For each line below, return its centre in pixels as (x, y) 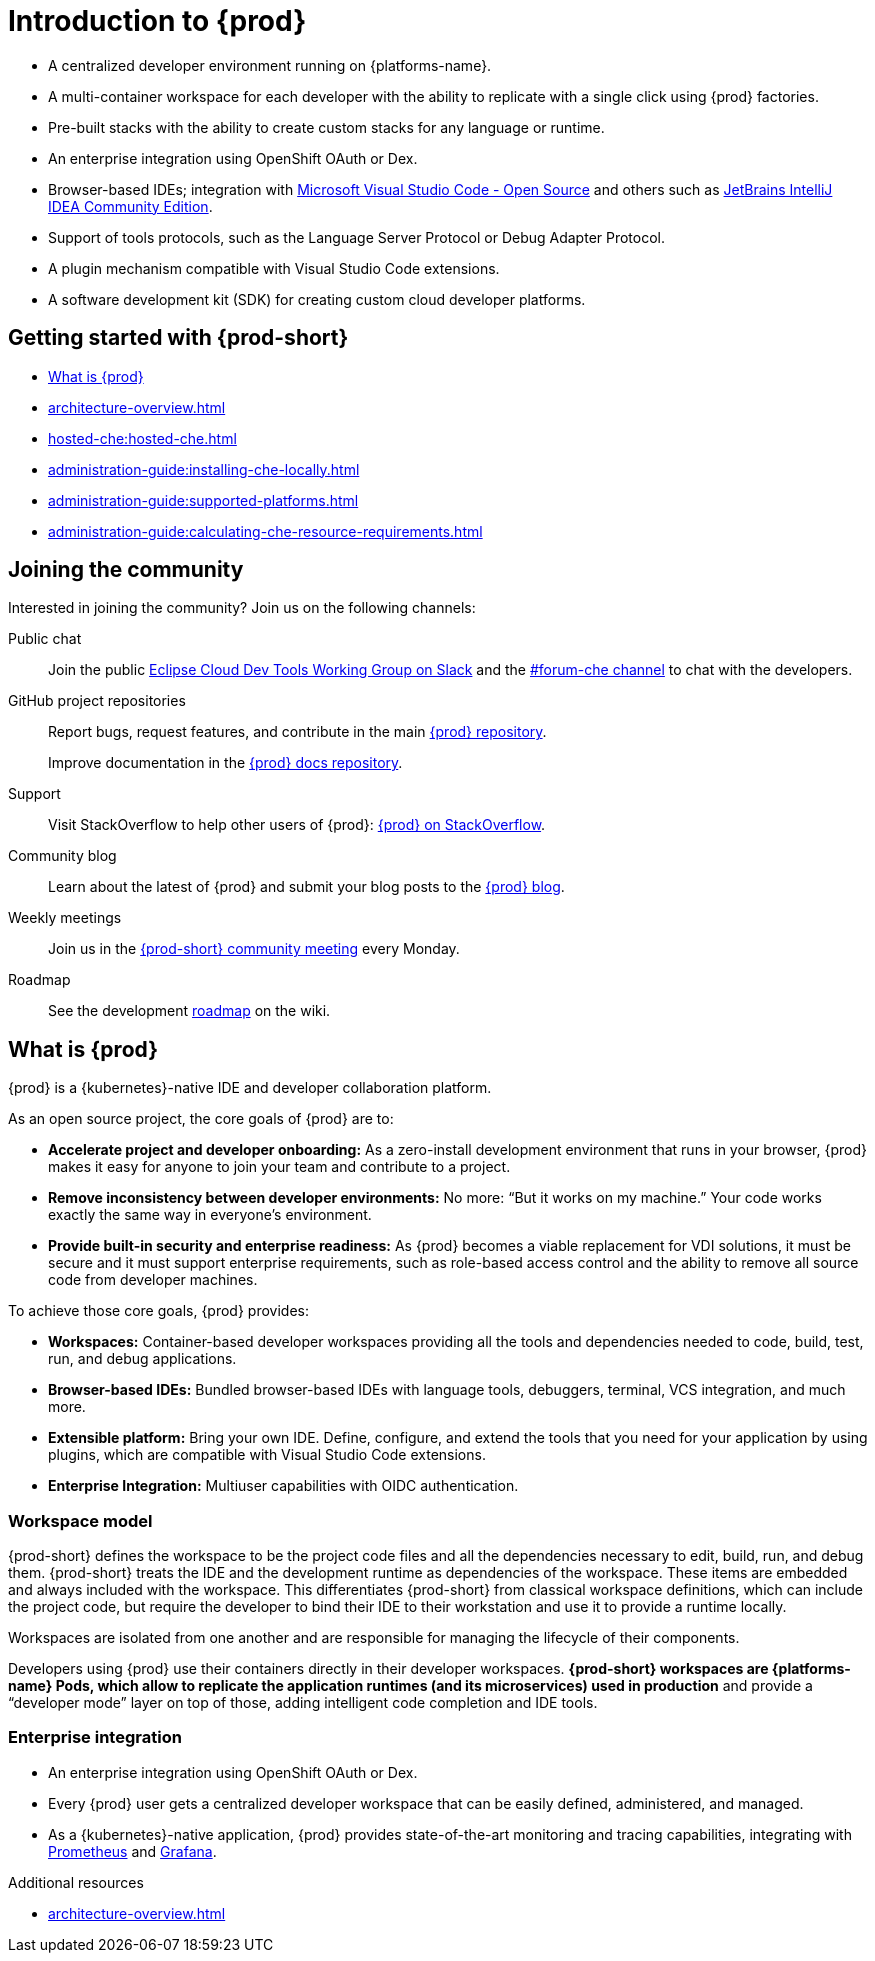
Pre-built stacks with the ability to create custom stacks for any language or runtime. (326, 127)
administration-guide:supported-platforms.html (203, 500)
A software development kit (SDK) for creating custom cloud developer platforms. (317, 299)
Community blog (62, 856)
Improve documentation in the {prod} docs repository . (225, 763)
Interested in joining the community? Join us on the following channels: (242, 608)
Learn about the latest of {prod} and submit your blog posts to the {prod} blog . (306, 887)
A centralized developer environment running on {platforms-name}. (270, 65)
